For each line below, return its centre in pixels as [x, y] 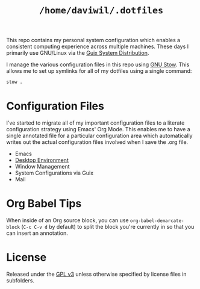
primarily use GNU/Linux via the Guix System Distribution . [78, 53]
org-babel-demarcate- [157, 221]
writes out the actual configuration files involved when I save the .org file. [97, 142]
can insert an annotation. [37, 233]
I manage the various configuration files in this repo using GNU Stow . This [98, 64]
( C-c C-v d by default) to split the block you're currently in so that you [108, 226]
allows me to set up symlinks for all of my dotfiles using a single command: [99, 71]
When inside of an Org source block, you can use [67, 220]
